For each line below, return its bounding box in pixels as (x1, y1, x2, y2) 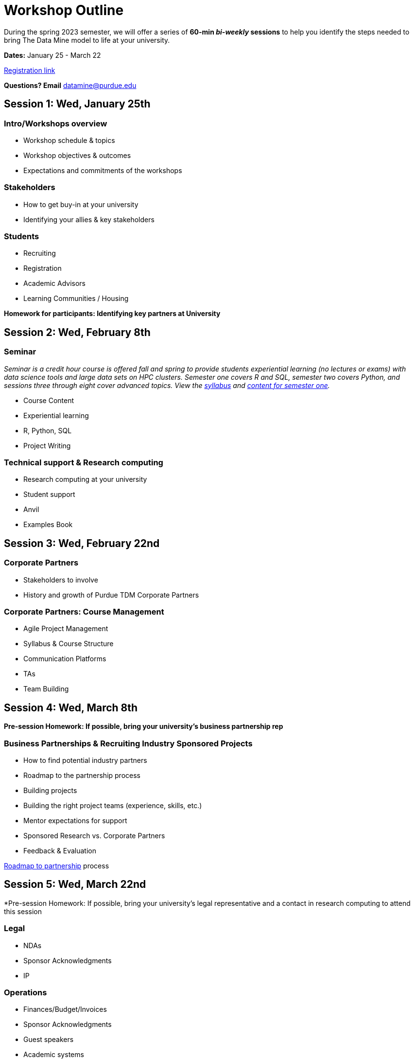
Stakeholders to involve (23, 575, 98, 584)
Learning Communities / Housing (23, 294, 129, 303)
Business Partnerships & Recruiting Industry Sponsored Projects (4, 738, 253, 748)
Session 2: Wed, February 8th (4, 326, 151, 338)
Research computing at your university (23, 475, 147, 484)
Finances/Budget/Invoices (23, 1005, 107, 1014)
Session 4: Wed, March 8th (4, 701, 138, 714)
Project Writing (23, 441, 71, 450)
